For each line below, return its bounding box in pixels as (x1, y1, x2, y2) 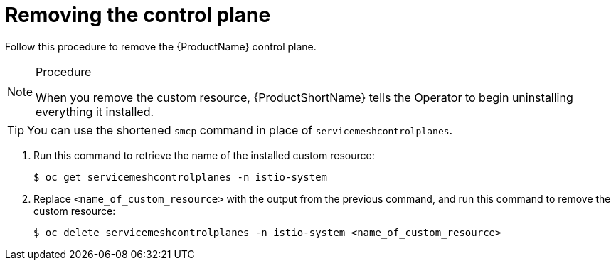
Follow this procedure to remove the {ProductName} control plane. (5, 40, 317, 53)
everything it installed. (36, 104, 154, 119)
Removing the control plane (5, 3, 271, 27)
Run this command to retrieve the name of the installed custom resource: (33, 149, 375, 161)
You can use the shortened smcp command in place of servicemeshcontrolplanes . (27, 122, 453, 137)
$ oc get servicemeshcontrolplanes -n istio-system (33, 171, 328, 183)
